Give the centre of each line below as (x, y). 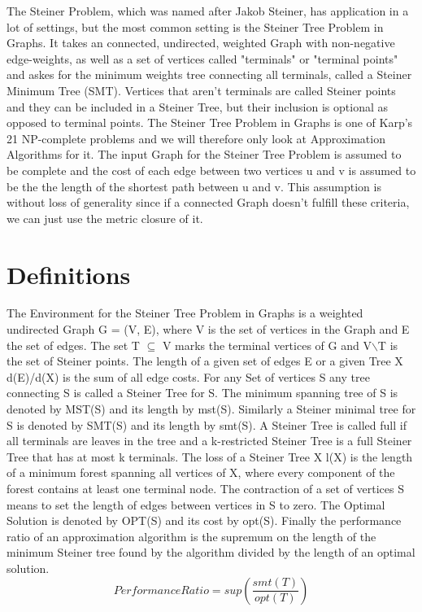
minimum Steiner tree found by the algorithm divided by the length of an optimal (211, 552)
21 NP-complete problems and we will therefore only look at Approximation (196, 138)
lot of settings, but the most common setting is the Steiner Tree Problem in (195, 26)
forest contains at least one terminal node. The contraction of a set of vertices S (205, 488)
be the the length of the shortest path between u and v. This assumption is (194, 186)
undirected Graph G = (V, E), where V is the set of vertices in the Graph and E (208, 329)
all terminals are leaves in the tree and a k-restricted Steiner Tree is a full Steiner (209, 441)
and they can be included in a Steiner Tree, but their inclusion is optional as (197, 106)
